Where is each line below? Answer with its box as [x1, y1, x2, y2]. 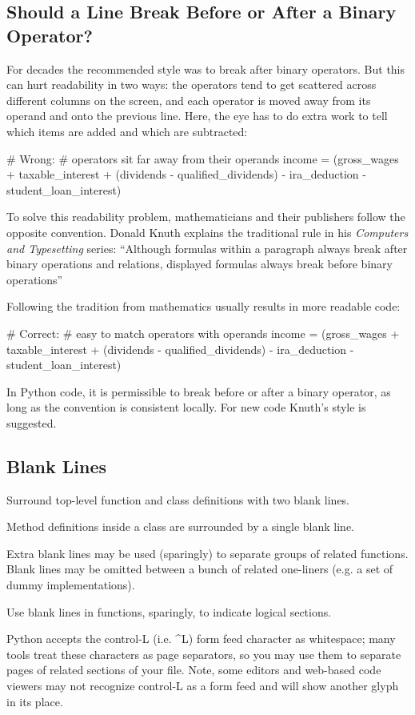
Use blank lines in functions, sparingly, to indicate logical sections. [6, 603, 332, 620]
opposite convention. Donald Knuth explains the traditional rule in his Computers [6, 223, 409, 240]
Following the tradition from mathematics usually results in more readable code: [6, 298, 401, 315]
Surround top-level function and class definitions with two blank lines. [6, 491, 350, 508]
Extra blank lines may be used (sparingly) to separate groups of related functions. [6, 544, 409, 561]
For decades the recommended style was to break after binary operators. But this [6, 60, 405, 77]
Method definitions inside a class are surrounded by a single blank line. [6, 518, 355, 535]
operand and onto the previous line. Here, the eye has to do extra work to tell [6, 107, 388, 124]
